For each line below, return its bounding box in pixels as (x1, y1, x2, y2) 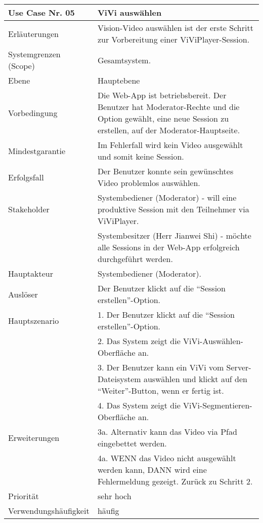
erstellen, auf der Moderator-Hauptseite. (97, 124, 240, 136)
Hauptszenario (8, 314, 59, 326)
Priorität (8, 490, 39, 502)
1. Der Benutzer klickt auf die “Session (97, 309, 235, 320)
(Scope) (8, 60, 35, 71)
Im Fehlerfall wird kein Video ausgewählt (97, 139, 243, 151)
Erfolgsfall (8, 171, 44, 183)
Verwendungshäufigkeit (8, 505, 90, 516)
